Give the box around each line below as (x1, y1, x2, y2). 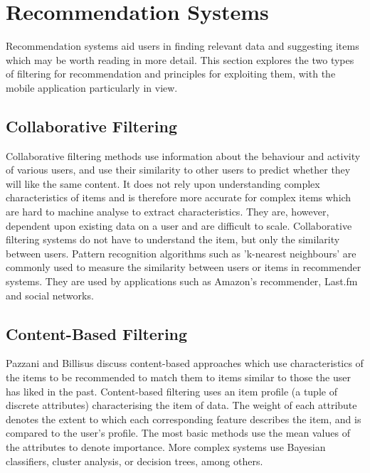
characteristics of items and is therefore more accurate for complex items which (6, 190, 351, 205)
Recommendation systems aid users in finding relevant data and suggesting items (6, 38, 359, 53)
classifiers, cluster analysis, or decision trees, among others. (6, 453, 263, 468)
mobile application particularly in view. (6, 80, 178, 95)
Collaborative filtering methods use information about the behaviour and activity (6, 148, 361, 163)
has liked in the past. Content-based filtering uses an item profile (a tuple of (6, 383, 337, 398)
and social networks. (6, 287, 94, 302)
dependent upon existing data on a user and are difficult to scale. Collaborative (6, 218, 352, 233)
